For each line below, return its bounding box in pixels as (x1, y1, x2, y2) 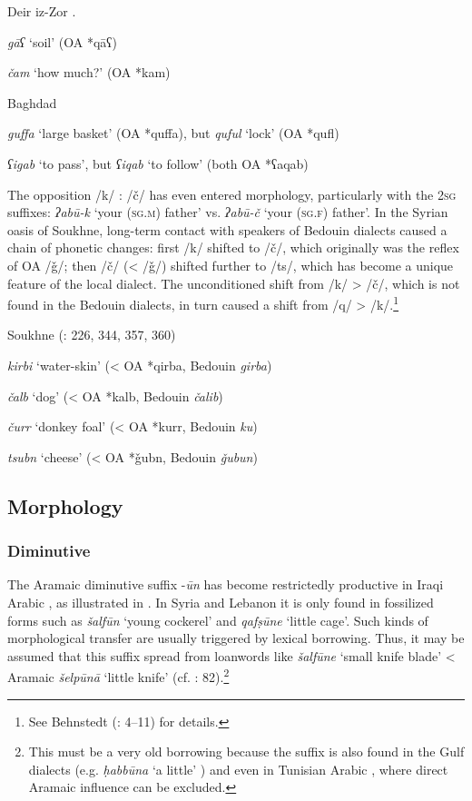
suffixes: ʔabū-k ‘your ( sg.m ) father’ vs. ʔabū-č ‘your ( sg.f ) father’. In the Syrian (7, 203, 448, 222)
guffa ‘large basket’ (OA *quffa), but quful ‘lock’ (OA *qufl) (7, 124, 339, 143)
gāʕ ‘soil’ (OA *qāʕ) (7, 32, 117, 51)
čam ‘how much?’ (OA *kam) (7, 63, 171, 82)
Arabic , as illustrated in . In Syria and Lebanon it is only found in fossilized (7, 592, 434, 611)
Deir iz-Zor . (7, 2, 76, 20)
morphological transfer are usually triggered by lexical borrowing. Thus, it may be (7, 628, 465, 648)
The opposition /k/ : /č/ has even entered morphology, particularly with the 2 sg (7, 184, 457, 203)
